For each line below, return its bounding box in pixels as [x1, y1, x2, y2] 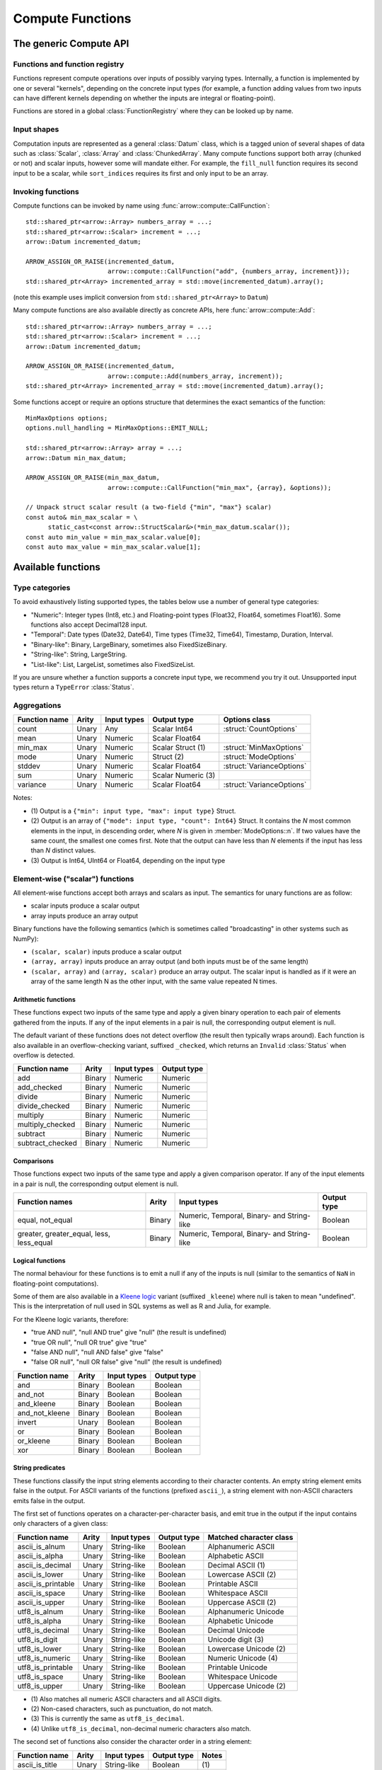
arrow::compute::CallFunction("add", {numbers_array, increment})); [107, 268, 350, 275]
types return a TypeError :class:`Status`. [13, 683, 134, 692]
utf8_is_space [17, 1672, 64, 1681]
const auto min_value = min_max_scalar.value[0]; [25, 533, 202, 541]
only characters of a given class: [13, 1519, 108, 1528]
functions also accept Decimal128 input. [30, 620, 148, 629]
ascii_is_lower [17, 1569, 64, 1579]
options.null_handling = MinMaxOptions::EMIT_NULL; [25, 424, 209, 432]
